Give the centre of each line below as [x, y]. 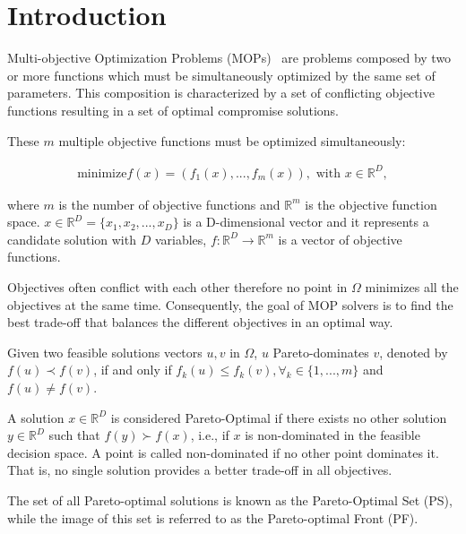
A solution [36, 417]
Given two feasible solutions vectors [105, 352]
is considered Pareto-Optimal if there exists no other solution [279, 417]
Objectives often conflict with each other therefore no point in [177, 287]
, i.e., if [210, 435]
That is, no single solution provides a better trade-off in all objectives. [200, 470]
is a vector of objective [340, 239]
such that [74, 435]
